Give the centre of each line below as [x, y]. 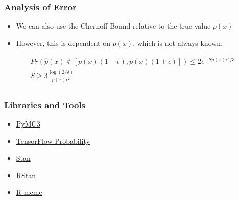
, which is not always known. [178, 43]
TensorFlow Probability [53, 141]
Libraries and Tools [45, 104]
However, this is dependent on [63, 43]
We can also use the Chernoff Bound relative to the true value [113, 26]
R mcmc [29, 192]
